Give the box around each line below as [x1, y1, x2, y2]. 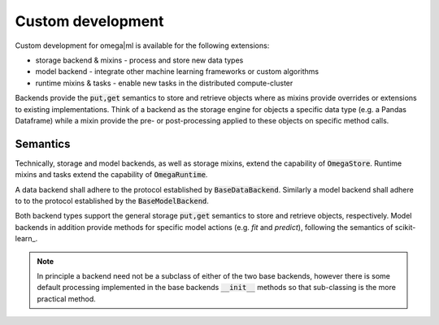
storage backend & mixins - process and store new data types [35, 55, 244, 65]
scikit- [394, 222, 416, 232]
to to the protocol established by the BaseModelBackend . [15, 196, 209, 206]
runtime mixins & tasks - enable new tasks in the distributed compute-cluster [35, 78, 293, 88]
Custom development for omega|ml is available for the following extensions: [15, 41, 270, 50]
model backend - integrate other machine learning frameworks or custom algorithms [35, 67, 319, 76]
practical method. [37, 293, 97, 304]
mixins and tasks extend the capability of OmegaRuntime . [15, 170, 208, 180]
